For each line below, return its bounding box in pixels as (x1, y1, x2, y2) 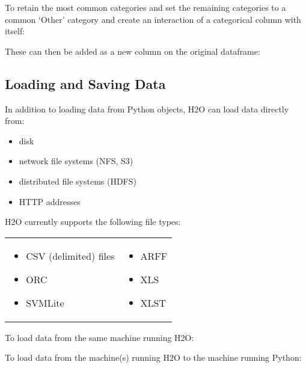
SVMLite (26, 295, 64, 310)
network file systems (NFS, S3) (19, 155, 133, 167)
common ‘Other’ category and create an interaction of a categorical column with (5, 13, 301, 25)
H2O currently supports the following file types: (5, 215, 181, 228)
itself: (5, 25, 25, 37)
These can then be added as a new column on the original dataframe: (5, 44, 260, 57)
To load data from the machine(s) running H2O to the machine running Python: (5, 351, 302, 364)
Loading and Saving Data (5, 74, 166, 93)
